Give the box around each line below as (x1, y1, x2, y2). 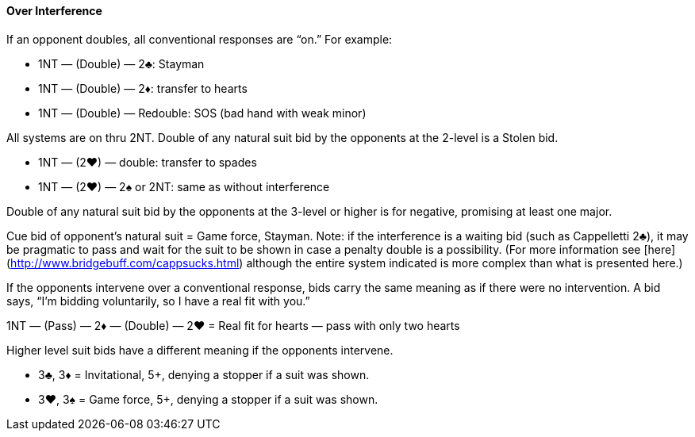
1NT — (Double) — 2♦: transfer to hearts (38, 81, 248, 95)
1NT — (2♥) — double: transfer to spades (38, 155, 257, 169)
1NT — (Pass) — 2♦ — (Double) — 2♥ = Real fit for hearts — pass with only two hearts (6, 318, 460, 332)
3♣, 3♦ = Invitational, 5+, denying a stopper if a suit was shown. (38, 367, 370, 381)
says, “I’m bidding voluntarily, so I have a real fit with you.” (6, 293, 310, 308)
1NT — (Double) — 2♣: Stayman (38, 56, 205, 71)
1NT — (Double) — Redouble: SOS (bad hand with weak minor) (38, 105, 367, 120)
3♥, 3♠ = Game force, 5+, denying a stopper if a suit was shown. (38, 392, 378, 406)
